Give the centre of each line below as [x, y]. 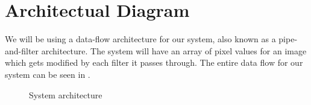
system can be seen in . [48, 74]
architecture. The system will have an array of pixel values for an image [174, 50]
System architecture [66, 94]
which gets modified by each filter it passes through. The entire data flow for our [154, 62]
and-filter [22, 50]
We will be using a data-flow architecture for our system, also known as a [140, 39]
